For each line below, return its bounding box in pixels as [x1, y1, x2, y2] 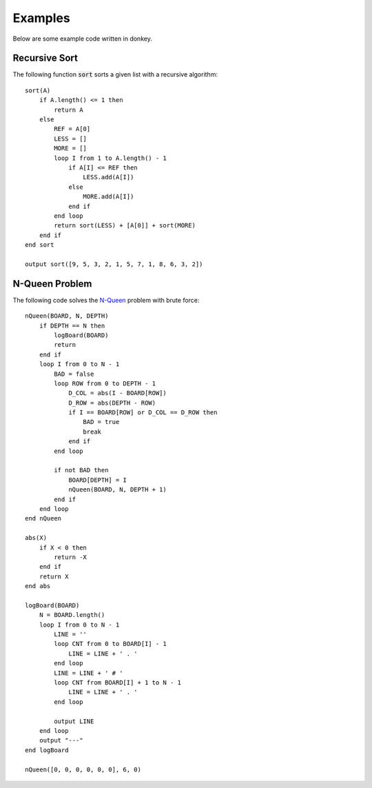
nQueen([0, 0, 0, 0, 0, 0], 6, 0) [25, 765, 141, 774]
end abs [25, 583, 51, 590]
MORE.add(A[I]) [83, 193, 134, 201]
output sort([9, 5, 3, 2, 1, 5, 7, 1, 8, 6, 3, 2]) [25, 260, 203, 268]
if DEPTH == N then [39, 321, 105, 330]
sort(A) [25, 86, 51, 94]
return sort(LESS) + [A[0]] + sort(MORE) [54, 221, 196, 230]
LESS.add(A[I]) [83, 173, 134, 181]
